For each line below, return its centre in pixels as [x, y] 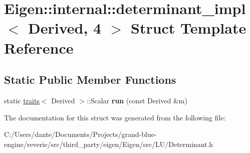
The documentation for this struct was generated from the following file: [115, 117]
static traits [22, 100]
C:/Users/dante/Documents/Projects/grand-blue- [80, 134]
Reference [39, 47]
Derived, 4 [65, 28]
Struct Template [188, 28]
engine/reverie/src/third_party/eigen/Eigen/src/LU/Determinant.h [109, 144]
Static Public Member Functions [90, 80]
